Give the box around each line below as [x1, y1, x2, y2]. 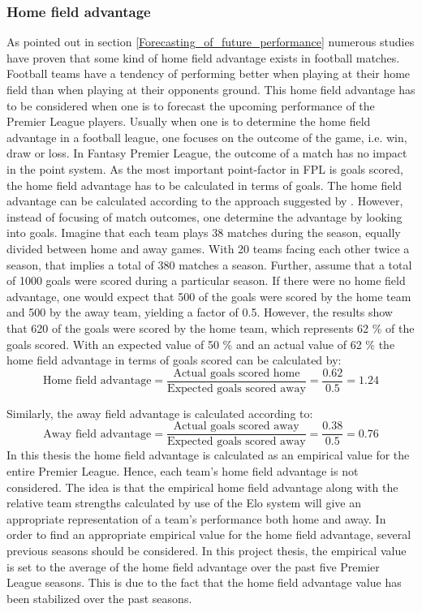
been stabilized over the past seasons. [6, 589, 192, 606]
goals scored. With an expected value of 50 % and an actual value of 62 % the [6, 335, 395, 352]
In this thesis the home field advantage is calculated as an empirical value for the [6, 446, 410, 463]
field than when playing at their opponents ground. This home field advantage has [6, 81, 416, 97]
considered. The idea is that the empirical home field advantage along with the [6, 478, 398, 495]
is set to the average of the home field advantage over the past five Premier [6, 558, 380, 575]
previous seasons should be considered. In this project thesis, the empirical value [6, 541, 407, 558]
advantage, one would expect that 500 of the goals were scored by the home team [6, 287, 411, 304]
